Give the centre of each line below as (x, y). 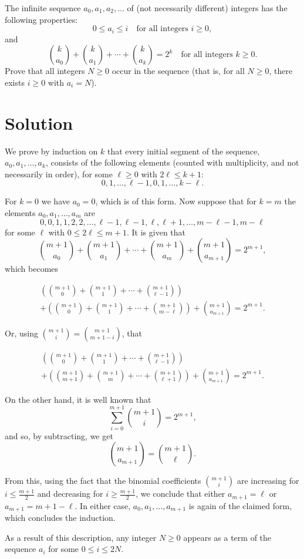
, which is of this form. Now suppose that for (176, 201)
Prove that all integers (45, 71)
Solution (39, 122)
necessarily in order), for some (59, 174)
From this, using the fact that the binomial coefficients (103, 481)
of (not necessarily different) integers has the (207, 8)
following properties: (41, 19)
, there (281, 71)
